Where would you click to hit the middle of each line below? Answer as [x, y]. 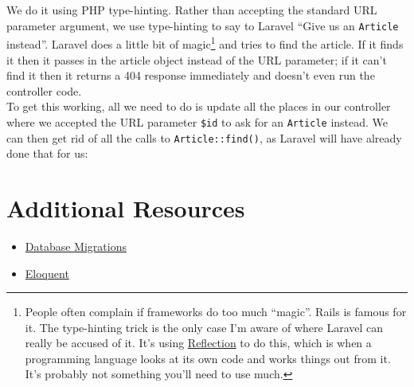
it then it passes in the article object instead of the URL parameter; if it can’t [197, 59]
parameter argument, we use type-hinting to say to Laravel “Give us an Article [203, 25]
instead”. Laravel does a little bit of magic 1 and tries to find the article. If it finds [205, 43]
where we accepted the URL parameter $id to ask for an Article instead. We [197, 121]
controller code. [44, 90]
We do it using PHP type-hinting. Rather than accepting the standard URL [192, 10]
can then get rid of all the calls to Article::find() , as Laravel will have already [204, 137]
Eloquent [47, 273]
